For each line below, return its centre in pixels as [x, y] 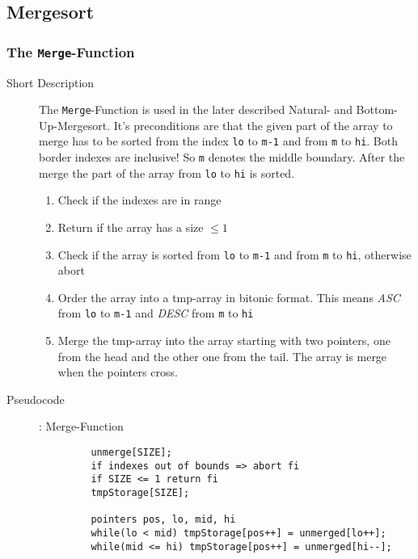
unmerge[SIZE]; [131, 453]
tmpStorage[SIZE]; [140, 493]
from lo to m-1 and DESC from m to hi [156, 313]
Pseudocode [36, 399]
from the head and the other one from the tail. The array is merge [222, 356]
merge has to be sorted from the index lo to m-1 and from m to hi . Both [218, 141]
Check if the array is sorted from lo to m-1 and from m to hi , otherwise [234, 254]
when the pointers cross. [118, 372]
